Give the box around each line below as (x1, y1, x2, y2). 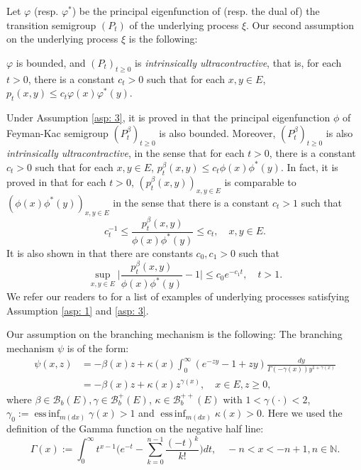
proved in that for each (6, 174, 106, 189)
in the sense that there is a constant (113, 195, 270, 209)
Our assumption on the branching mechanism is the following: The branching (6, 327, 343, 341)
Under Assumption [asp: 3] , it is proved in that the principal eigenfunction (6, 109, 331, 124)
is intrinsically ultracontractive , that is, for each (135, 55, 342, 70)
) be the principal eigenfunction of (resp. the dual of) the (72, 4, 320, 18)
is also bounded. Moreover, (159, 125, 276, 140)
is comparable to (224, 174, 296, 189)
